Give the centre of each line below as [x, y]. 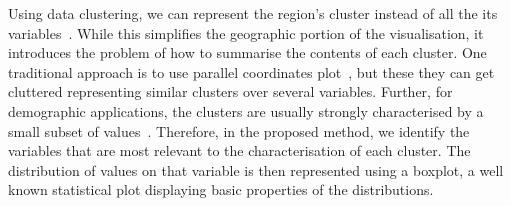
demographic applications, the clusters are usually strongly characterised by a [246, 110]
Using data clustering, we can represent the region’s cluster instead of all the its [253, 13]
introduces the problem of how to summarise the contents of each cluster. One [247, 52]
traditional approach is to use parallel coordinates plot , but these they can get [251, 71]
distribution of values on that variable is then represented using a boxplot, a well [256, 169]
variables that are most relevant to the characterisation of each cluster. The [239, 150]
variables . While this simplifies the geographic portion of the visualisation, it [246, 32]
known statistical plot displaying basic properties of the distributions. [221, 189]
